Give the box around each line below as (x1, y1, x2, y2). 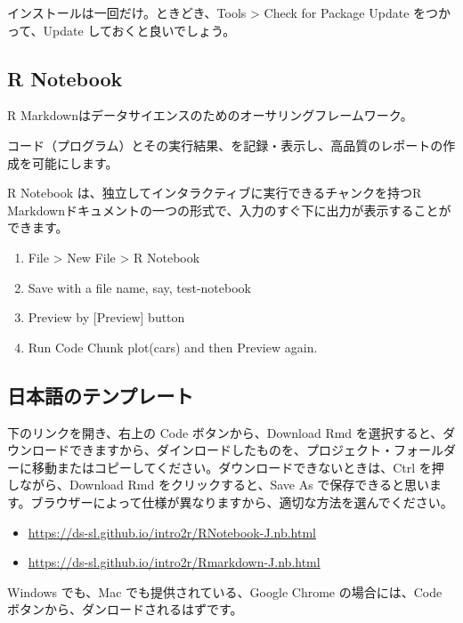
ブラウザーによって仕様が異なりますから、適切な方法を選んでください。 (30, 492, 453, 511)
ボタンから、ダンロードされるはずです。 (7, 600, 243, 619)
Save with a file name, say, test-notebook (28, 278, 251, 296)
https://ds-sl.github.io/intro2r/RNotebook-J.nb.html (28, 522, 316, 541)
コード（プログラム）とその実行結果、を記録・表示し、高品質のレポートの (7, 135, 443, 154)
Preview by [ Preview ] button (28, 308, 185, 327)
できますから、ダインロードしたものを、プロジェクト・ (69, 441, 394, 459)
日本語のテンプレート (7, 381, 194, 409)
